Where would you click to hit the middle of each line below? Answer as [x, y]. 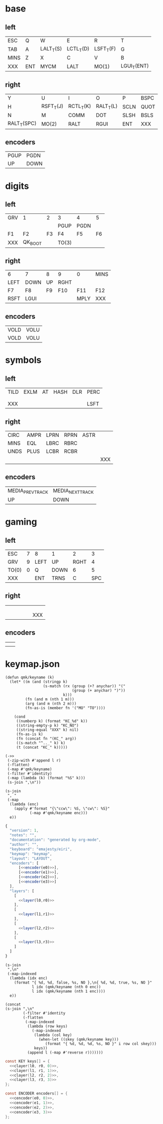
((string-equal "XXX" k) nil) [47, 730]
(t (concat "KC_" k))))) [42, 747]
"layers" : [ [22, 891]
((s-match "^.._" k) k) [41, 743]
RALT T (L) [107, 107]
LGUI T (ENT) [135, 66]
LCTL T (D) [78, 49]
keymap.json [33, 664]
